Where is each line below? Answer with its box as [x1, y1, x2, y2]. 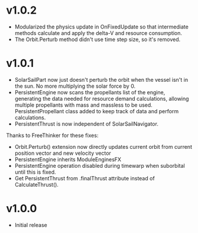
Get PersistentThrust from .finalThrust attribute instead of [14, 174, 155, 181]
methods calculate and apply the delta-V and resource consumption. [14, 29, 182, 36]
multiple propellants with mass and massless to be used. [14, 101, 152, 108]
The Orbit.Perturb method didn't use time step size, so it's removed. [14, 36, 181, 43]
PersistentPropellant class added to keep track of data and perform [14, 107, 179, 114]
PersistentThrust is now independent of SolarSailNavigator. [14, 120, 158, 127]
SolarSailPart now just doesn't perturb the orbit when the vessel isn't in [14, 76, 188, 83]
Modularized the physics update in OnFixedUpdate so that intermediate [14, 23, 189, 30]
